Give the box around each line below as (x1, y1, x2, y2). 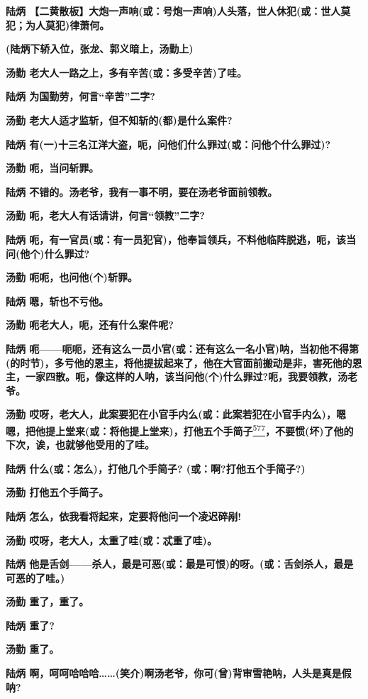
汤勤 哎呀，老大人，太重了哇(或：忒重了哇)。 (6, 532, 217, 547)
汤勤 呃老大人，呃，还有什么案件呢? (6, 317, 174, 332)
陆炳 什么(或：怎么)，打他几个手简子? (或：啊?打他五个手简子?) (6, 461, 306, 475)
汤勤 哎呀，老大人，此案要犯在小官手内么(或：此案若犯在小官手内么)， (6, 407, 336, 422)
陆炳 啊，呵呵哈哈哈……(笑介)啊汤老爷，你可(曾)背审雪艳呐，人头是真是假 (6, 666, 352, 681)
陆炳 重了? (6, 617, 55, 632)
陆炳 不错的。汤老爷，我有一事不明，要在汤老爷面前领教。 (6, 184, 278, 199)
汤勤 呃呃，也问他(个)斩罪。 (6, 270, 138, 285)
